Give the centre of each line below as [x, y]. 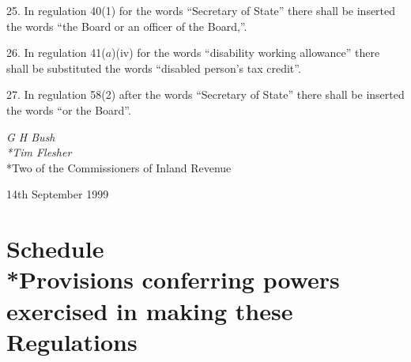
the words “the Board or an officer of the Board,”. [127, 26]
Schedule [55, 249]
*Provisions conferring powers [173, 279]
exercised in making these [150, 310]
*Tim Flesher [39, 152]
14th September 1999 [58, 194]
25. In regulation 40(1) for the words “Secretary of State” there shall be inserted [201, 10]
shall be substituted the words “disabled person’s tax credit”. [154, 68]
